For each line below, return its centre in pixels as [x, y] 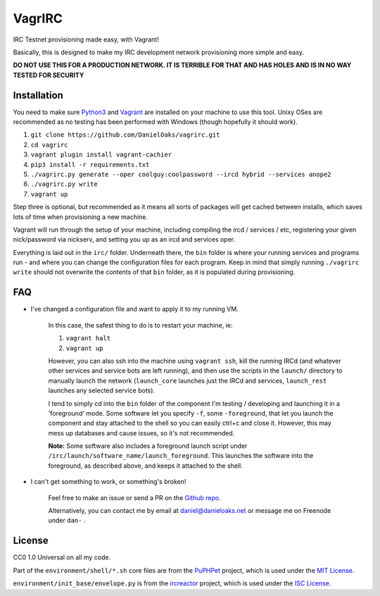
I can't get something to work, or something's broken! [108, 482]
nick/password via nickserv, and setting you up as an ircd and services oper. [124, 240]
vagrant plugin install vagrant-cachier [101, 155]
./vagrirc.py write [64, 184]
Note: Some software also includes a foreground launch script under [148, 446]
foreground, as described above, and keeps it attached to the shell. [145, 466]
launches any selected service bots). [101, 390]
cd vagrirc [49, 145]
